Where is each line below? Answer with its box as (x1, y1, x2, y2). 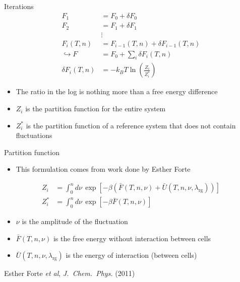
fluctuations (16, 130, 52, 140)
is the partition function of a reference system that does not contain (26, 120, 236, 130)
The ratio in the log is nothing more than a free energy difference (16, 86, 218, 97)
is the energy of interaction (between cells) (66, 250, 197, 260)
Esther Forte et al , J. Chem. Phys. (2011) (4, 268, 135, 278)
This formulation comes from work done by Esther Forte (16, 164, 191, 174)
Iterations (4, 1, 34, 11)
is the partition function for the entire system (25, 103, 166, 114)
